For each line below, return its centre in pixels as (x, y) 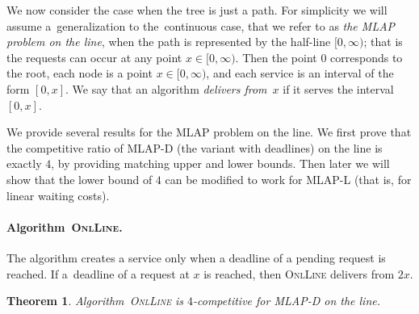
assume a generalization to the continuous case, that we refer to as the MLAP (201, 25)
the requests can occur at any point (94, 57)
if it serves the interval (338, 88)
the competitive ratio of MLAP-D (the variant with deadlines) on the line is (195, 147)
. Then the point (276, 57)
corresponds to (367, 57)
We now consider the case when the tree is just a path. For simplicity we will (197, 10)
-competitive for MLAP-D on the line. (287, 301)
